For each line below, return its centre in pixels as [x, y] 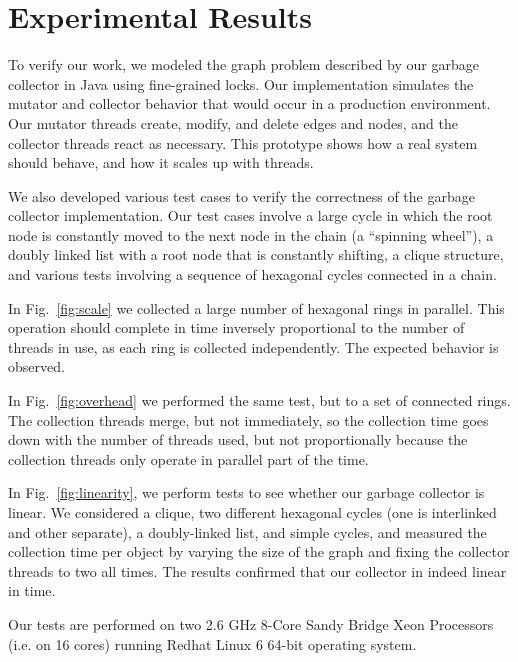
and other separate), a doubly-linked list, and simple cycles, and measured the [247, 531]
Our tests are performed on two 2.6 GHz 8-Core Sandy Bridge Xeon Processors [251, 623]
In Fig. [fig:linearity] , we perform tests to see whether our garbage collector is [246, 492]
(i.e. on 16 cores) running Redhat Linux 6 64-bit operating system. [212, 643]
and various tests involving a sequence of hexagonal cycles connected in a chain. [252, 274]
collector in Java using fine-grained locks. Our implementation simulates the [241, 83]
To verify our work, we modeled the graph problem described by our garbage [243, 64]
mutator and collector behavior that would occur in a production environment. [249, 103]
